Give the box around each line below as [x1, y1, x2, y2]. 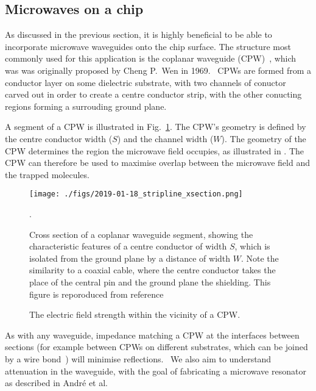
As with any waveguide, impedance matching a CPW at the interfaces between [5, 328, 300, 341]
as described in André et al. [5, 376, 108, 389]
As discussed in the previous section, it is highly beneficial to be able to [5, 28, 272, 41]
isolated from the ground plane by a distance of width [29, 251, 231, 264]
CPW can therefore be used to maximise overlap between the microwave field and [5, 156, 310, 169]
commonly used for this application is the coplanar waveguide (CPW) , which [5, 52, 297, 65]
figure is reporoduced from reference [29, 287, 164, 300]
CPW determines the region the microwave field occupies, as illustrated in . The [5, 144, 304, 157]
